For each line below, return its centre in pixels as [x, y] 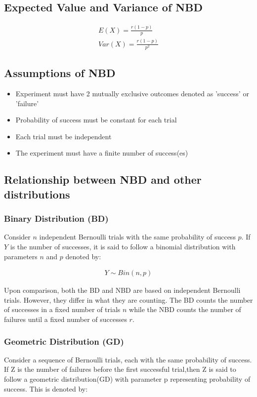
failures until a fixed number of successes [65, 319]
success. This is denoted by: [46, 388]
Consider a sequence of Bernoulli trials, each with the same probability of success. [128, 359]
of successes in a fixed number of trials [62, 309]
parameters [21, 256]
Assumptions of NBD [60, 73]
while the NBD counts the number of [185, 309]
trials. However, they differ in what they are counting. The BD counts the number [128, 299]
